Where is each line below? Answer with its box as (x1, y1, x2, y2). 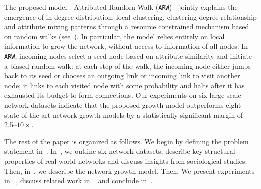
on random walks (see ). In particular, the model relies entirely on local (4, 31, 225, 41)
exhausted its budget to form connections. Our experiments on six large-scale (4, 90, 241, 100)
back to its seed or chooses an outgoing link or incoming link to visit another (4, 70, 240, 81)
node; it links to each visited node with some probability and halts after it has (4, 80, 245, 90)
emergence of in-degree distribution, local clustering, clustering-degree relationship (4, 11, 257, 22)
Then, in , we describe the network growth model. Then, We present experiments (4, 165, 255, 176)
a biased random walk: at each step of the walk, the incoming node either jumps (4, 60, 251, 71)
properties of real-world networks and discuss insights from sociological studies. (4, 156, 247, 166)
